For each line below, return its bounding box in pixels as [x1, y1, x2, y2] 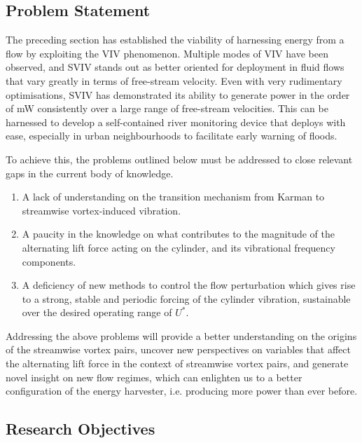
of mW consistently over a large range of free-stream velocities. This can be [6, 101, 328, 116]
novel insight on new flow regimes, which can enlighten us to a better [6, 369, 302, 384]
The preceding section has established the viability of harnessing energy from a [6, 32, 344, 47]
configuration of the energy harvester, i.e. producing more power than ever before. [6, 383, 358, 398]
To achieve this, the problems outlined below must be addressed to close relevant [6, 151, 353, 166]
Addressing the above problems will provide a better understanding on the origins [6, 328, 357, 343]
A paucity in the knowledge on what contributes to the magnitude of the [22, 226, 335, 241]
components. [22, 254, 76, 268]
